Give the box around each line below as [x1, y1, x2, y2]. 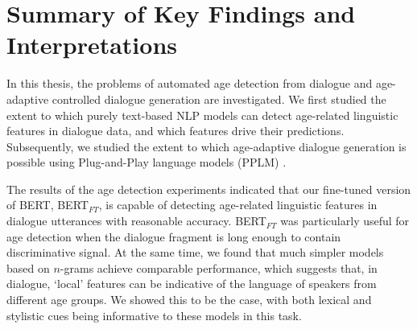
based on [6, 259, 50, 276]
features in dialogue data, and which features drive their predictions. [6, 122, 345, 139]
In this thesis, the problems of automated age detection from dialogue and [6, 75, 373, 92]
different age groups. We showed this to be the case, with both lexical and [6, 291, 372, 308]
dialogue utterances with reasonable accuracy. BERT [6, 212, 266, 229]
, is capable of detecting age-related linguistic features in [98, 196, 378, 213]
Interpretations [6, 28, 177, 61]
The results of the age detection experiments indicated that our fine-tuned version [6, 180, 411, 197]
